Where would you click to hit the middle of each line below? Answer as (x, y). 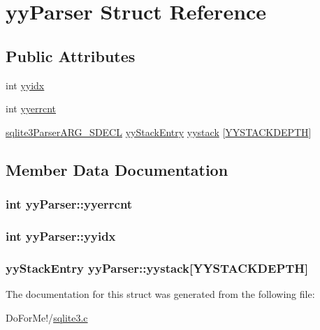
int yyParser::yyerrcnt (69, 204)
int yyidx (25, 85)
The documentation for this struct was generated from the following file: (160, 294)
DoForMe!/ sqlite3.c (47, 317)
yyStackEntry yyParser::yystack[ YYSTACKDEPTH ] (157, 268)
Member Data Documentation (117, 169)
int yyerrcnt (31, 108)
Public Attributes (71, 55)
